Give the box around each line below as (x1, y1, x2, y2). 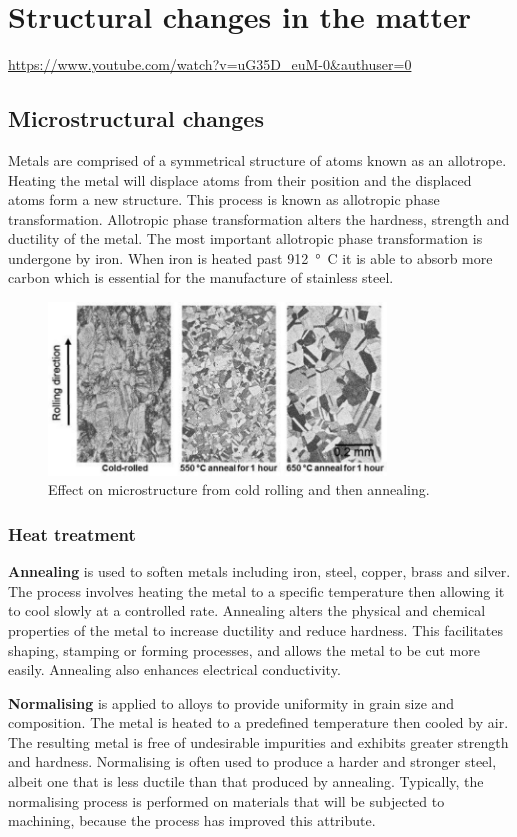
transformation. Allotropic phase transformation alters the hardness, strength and (8, 208, 510, 229)
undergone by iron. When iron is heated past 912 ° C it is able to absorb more (8, 247, 493, 268)
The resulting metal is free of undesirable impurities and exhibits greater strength (8, 731, 509, 752)
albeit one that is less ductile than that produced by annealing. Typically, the (8, 771, 484, 792)
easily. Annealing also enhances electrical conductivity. (8, 659, 341, 680)
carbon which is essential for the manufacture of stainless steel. (8, 267, 394, 288)
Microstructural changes (8, 103, 264, 134)
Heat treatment (8, 521, 136, 546)
